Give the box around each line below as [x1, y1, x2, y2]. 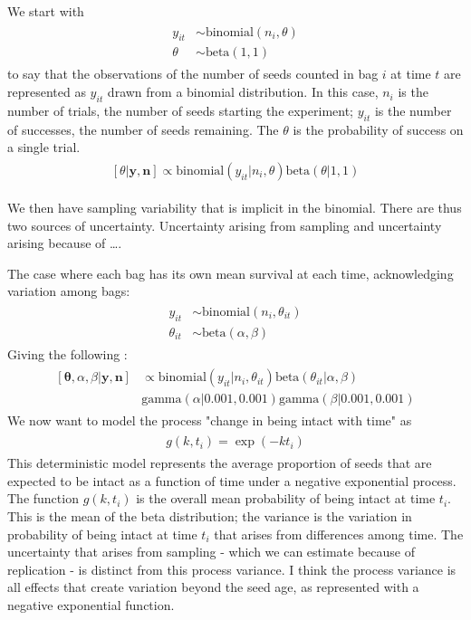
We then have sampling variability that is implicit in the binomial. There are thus [7, 197, 462, 216]
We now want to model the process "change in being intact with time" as [7, 411, 412, 430]
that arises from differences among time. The [214, 524, 464, 543]
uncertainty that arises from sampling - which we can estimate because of [7, 542, 416, 561]
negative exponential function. [7, 595, 175, 614]
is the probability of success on [293, 119, 464, 138]
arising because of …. [7, 234, 122, 253]
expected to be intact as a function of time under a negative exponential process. [7, 471, 457, 490]
